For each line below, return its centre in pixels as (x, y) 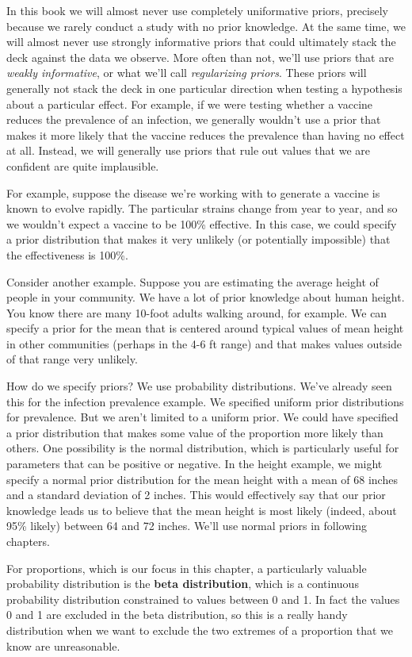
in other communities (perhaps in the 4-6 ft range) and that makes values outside (204, 343)
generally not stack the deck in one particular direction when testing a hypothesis (204, 88)
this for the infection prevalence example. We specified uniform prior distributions (205, 401)
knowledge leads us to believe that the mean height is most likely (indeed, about (202, 510)
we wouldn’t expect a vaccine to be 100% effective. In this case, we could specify (202, 223)
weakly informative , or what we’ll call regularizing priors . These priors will (187, 73)
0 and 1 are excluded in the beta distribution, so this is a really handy (177, 615)
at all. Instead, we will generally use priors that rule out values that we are (188, 150)
